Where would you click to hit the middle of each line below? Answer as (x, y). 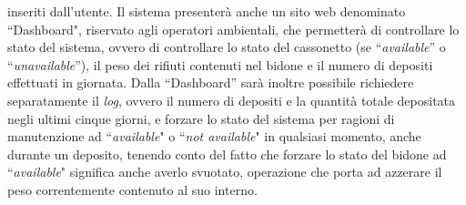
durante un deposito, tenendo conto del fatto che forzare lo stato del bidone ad (227, 154)
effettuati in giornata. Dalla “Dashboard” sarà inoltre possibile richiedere (211, 82)
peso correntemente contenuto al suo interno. (132, 189)
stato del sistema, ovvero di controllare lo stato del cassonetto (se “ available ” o (227, 47)
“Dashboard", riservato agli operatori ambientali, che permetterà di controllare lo (233, 29)
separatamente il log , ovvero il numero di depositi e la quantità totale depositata (232, 100)
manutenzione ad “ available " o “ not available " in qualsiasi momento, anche (214, 136)
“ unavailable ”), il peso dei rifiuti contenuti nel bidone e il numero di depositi (220, 64)
